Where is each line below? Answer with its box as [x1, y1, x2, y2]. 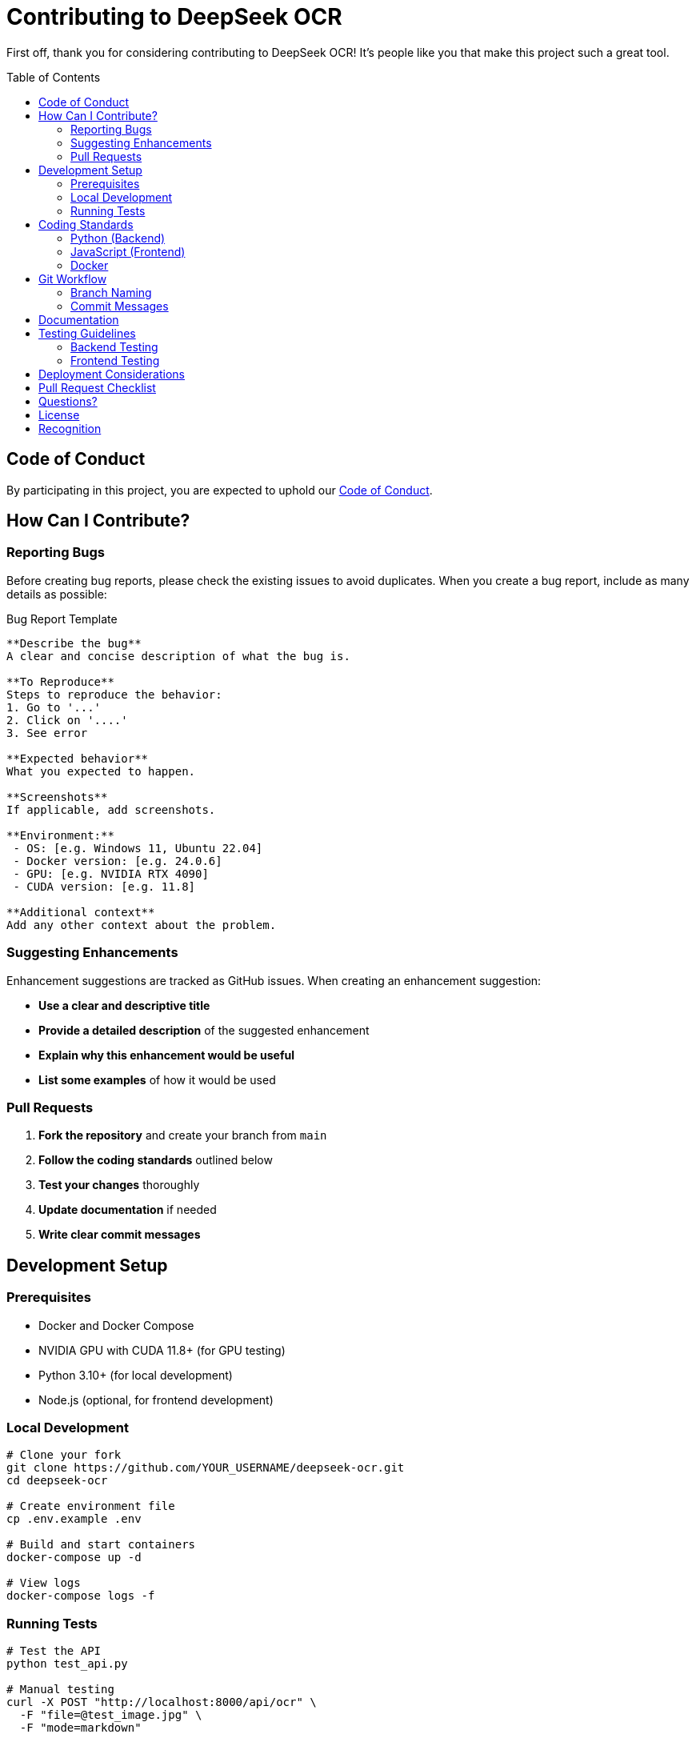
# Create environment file [6, 1500, 175, 1513]
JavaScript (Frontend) [70, 244, 186, 258]
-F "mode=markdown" [19, 1721, 142, 1735]
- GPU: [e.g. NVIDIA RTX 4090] [13, 867, 209, 880]
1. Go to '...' [6, 700, 102, 714]
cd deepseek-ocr [6, 1474, 108, 1488]
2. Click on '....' [6, 713, 128, 727]
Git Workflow [38, 271, 107, 286]
